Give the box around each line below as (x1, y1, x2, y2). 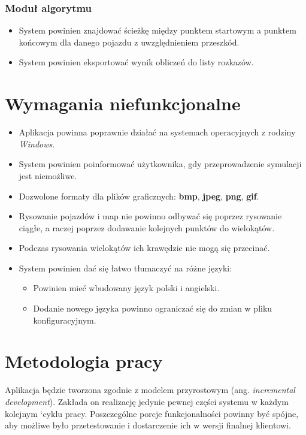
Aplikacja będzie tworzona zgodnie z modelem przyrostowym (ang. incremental (5, 383, 295, 396)
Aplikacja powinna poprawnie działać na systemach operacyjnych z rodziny (19, 126, 296, 138)
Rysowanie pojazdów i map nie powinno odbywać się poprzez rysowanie (19, 210, 282, 222)
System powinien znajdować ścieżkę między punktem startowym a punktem (19, 24, 296, 37)
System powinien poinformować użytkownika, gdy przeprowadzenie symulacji (19, 158, 302, 170)
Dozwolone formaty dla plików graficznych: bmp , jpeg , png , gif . (19, 189, 259, 202)
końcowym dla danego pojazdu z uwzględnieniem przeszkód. (19, 35, 240, 48)
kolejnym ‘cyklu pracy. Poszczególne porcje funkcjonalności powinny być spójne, (5, 407, 299, 419)
